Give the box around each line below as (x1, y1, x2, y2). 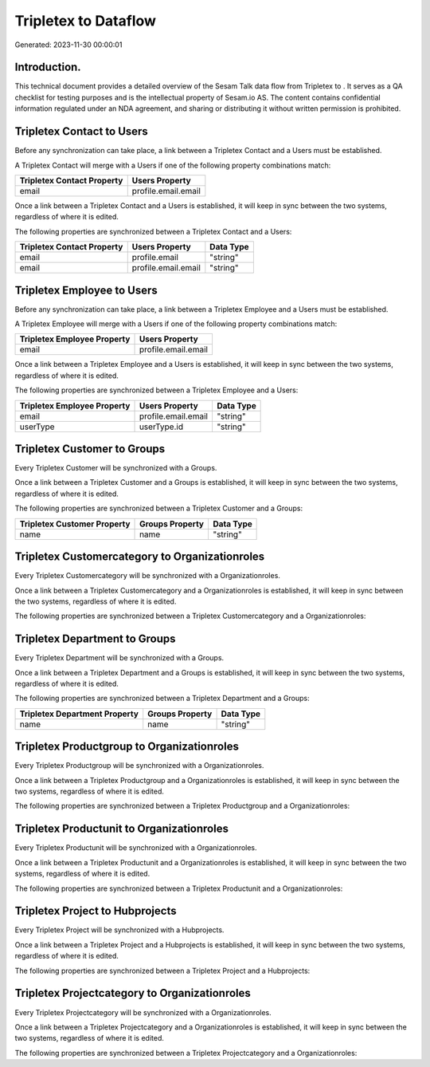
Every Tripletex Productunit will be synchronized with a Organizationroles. (14, 843, 258, 852)
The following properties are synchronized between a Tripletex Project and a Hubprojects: (14, 966, 311, 975)
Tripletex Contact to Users (14, 124, 149, 139)
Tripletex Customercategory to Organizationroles (14, 550, 265, 564)
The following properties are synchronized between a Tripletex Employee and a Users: (14, 385, 299, 395)
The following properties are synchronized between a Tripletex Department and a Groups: (14, 694, 310, 703)
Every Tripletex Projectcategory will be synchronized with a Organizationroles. (14, 1007, 272, 1017)
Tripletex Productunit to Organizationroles (14, 822, 229, 836)
